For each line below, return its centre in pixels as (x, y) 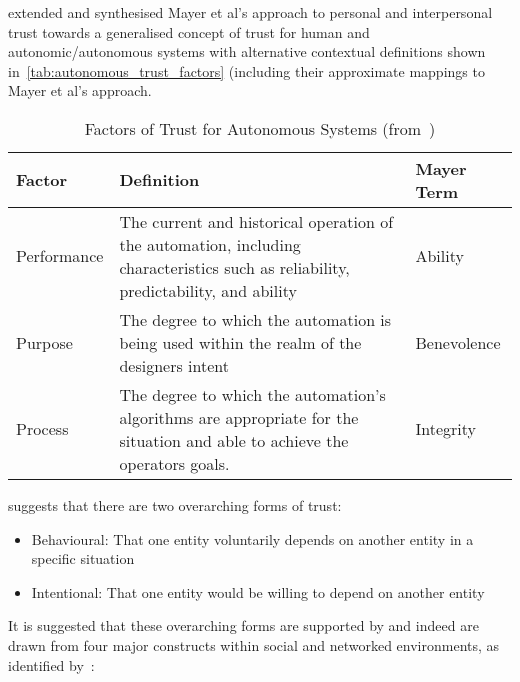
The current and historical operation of (256, 221)
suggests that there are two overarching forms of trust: (175, 504)
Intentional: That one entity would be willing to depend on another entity (258, 591)
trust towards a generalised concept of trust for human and (189, 31)
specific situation (83, 558)
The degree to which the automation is (255, 319)
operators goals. (174, 463)
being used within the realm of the (240, 342)
